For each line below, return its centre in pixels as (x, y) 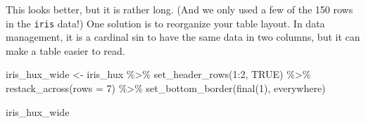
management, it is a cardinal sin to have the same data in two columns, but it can (183, 37)
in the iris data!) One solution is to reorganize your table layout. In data (165, 23)
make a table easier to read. (65, 50)
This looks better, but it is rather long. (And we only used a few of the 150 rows (179, 9)
